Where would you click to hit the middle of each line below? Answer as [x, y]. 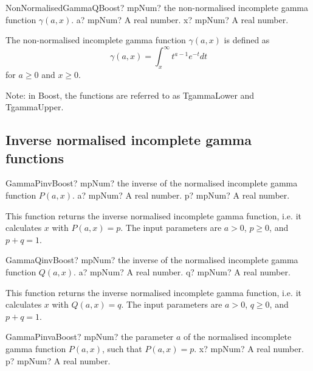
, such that [122, 348]
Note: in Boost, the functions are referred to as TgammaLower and [130, 95]
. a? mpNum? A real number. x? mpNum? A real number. [180, 19]
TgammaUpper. [35, 107]
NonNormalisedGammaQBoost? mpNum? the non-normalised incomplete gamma [157, 7]
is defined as [247, 40]
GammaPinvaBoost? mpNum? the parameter [90, 337]
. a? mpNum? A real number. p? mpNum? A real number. [181, 195]
